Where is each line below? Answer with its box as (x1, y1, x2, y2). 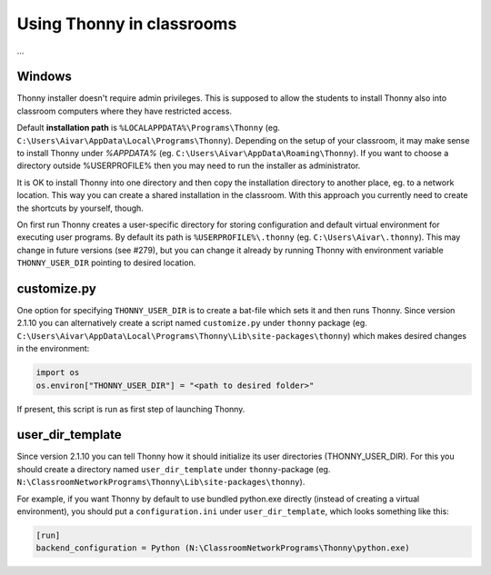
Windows (16, 69, 72, 84)
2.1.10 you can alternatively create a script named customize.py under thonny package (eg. (16, 318, 367, 329)
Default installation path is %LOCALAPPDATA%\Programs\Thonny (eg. (16, 123, 281, 134)
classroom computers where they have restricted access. (16, 105, 232, 116)
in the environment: (16, 343, 90, 354)
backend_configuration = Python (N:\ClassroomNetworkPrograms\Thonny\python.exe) (35, 543, 411, 553)
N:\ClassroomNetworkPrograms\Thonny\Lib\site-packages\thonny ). (16, 477, 306, 488)
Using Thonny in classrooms (16, 14, 237, 34)
